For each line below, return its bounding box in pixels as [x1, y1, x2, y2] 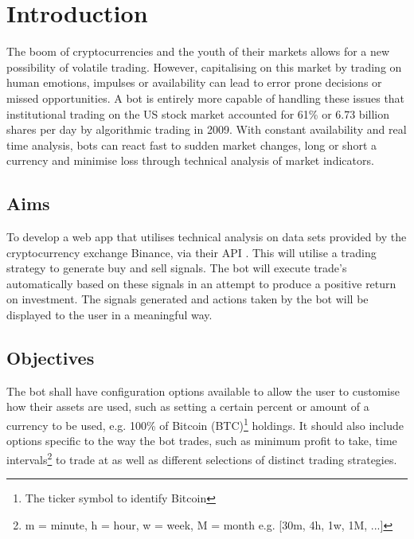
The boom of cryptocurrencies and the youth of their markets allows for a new [6, 43, 390, 60]
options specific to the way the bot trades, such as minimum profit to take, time [6, 432, 397, 449]
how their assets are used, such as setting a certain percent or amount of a [6, 398, 369, 415]
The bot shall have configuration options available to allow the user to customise [6, 382, 400, 399]
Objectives [6, 346, 95, 370]
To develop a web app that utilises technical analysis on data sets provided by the [6, 228, 407, 245]
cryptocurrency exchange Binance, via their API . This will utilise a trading [6, 244, 377, 260]
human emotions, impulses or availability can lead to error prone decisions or [6, 74, 382, 91]
